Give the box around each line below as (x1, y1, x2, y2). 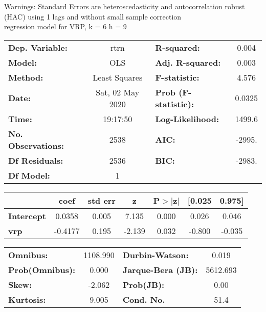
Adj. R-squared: (155, 56, 221, 68)
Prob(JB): (122, 278, 165, 290)
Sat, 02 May (96, 86, 140, 98)
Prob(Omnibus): (8, 263, 76, 276)
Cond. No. (122, 293, 165, 305)
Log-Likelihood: (155, 112, 219, 125)
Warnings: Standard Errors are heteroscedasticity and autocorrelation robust (4, 1, 245, 11)
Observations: (8, 139, 64, 151)
